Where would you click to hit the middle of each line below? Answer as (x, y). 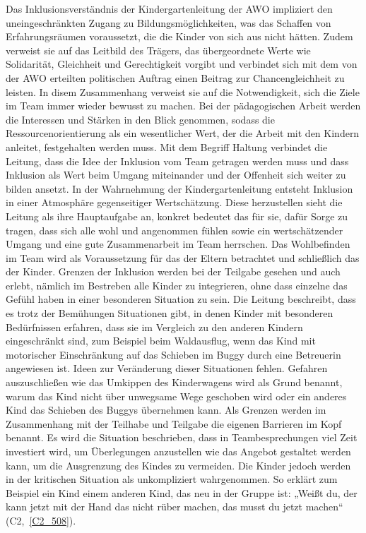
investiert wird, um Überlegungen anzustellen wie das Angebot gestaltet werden (178, 451)
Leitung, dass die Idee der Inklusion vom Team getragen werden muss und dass (177, 161)
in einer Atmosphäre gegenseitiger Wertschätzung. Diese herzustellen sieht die (174, 202)
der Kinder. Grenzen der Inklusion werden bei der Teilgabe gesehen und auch (173, 271)
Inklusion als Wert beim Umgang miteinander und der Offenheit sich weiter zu (176, 175)
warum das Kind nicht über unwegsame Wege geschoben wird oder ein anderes (176, 396)
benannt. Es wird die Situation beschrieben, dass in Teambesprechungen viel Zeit (182, 437)
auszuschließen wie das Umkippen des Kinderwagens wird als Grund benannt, (174, 382)
